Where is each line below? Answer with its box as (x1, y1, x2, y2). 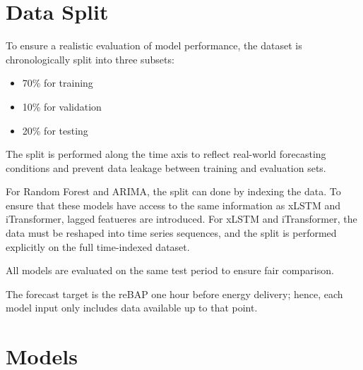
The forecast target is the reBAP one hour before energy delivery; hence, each (6, 286, 343, 301)
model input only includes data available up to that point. (6, 300, 258, 315)
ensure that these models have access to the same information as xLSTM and (6, 197, 341, 212)
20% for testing (22, 123, 88, 137)
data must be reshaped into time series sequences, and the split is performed (6, 226, 337, 240)
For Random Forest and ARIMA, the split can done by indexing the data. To (6, 184, 341, 199)
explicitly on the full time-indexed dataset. (6, 239, 190, 254)
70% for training (22, 75, 93, 90)
